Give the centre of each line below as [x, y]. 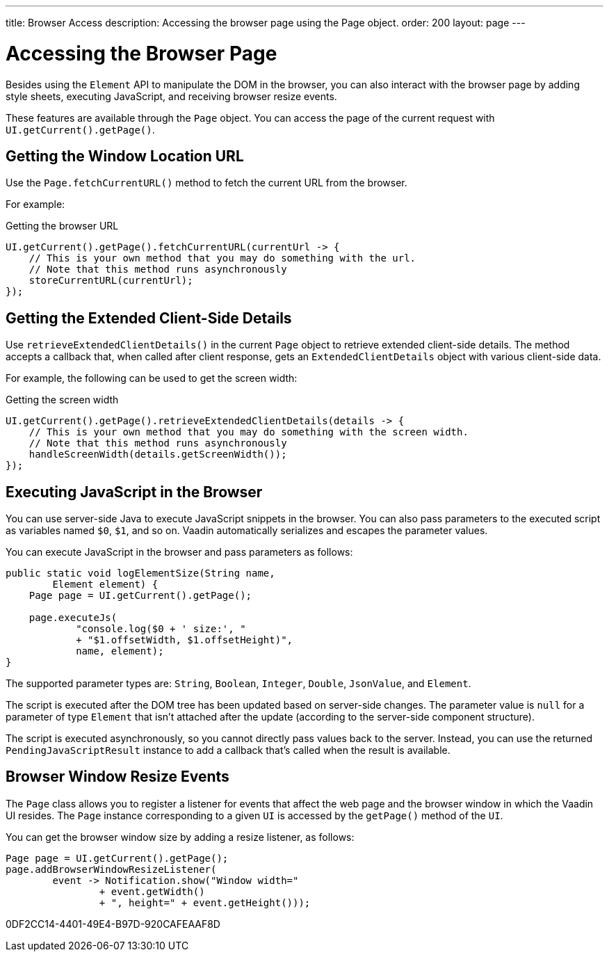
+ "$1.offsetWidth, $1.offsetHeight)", [185, 640]
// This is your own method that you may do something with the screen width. [249, 432]
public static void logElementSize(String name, [140, 573]
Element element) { [105, 585]
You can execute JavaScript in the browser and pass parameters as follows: [179, 552]
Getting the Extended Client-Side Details [149, 318]
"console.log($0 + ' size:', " [161, 629]
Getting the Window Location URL [125, 156]
